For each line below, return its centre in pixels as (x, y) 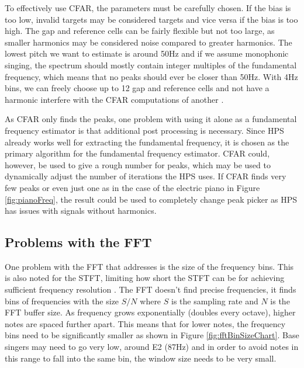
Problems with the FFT (78, 242)
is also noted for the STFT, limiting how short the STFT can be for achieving (145, 278)
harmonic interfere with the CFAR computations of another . (114, 99)
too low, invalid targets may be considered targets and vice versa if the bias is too (151, 19)
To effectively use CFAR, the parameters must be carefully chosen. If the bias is (148, 8)
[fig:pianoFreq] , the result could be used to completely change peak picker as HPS (151, 199)
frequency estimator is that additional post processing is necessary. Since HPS (144, 130)
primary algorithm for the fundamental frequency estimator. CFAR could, (137, 153)
